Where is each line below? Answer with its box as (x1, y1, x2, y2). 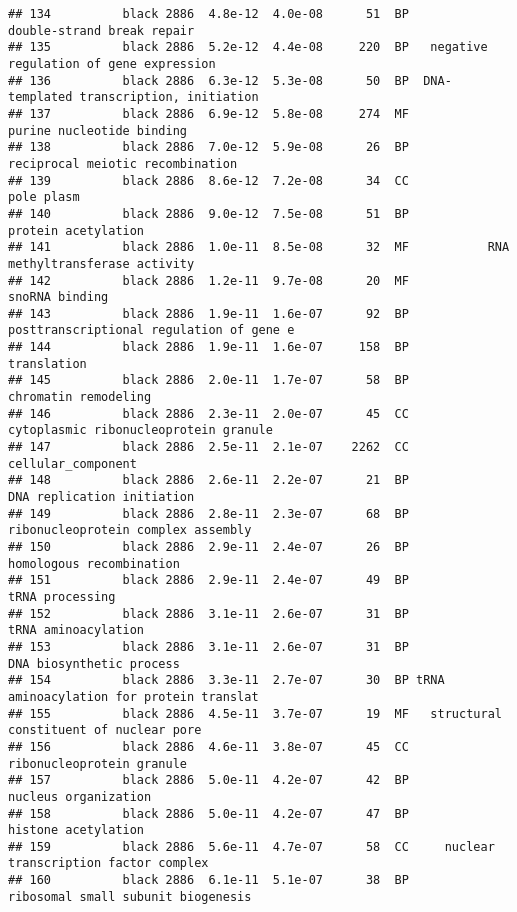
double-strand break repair (8, 23, 195, 38)
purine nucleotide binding (8, 123, 187, 138)
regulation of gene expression (8, 56, 216, 71)
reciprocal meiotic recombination (8, 156, 238, 171)
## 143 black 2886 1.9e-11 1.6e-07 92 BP (8, 306, 409, 321)
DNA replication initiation (8, 490, 195, 505)
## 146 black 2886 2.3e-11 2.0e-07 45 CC (8, 406, 409, 421)
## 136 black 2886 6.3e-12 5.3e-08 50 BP (8, 73, 409, 88)
